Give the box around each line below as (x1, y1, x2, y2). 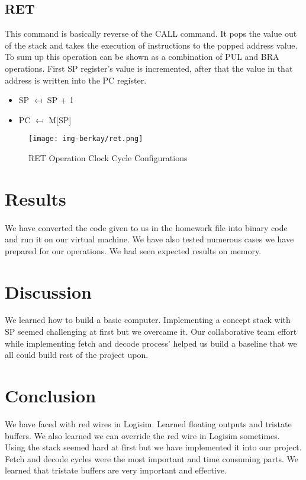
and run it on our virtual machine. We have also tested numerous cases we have (5, 233, 294, 245)
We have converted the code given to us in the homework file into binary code (5, 221, 288, 233)
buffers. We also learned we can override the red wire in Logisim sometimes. (5, 429, 280, 441)
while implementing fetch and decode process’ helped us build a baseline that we (5, 337, 297, 349)
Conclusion (5, 383, 96, 408)
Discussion (5, 279, 92, 303)
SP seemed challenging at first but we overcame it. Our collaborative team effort (5, 325, 297, 338)
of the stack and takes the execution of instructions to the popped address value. (5, 39, 298, 51)
